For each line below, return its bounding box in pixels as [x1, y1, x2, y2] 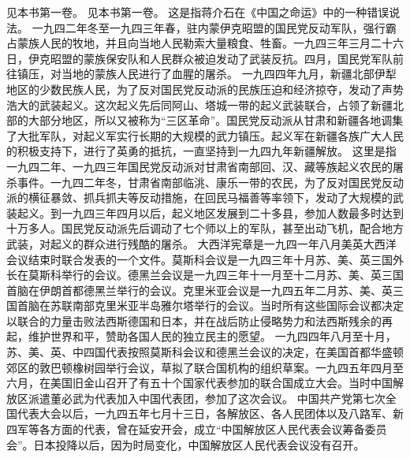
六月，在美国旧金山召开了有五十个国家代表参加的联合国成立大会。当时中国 [6, 374, 393, 391]
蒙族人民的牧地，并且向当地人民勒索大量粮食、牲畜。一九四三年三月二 [17, 35, 382, 51]
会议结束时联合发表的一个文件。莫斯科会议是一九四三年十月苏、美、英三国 [6, 251, 393, 267]
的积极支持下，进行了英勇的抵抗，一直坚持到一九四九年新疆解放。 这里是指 [6, 143, 397, 159]
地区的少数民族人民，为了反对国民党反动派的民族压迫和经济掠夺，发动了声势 [6, 80, 404, 97]
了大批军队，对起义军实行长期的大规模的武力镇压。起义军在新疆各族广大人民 [6, 127, 404, 143]
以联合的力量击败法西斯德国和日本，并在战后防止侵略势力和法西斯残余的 [6, 312, 382, 329]
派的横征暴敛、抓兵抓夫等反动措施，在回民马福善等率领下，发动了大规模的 [6, 189, 393, 206]
